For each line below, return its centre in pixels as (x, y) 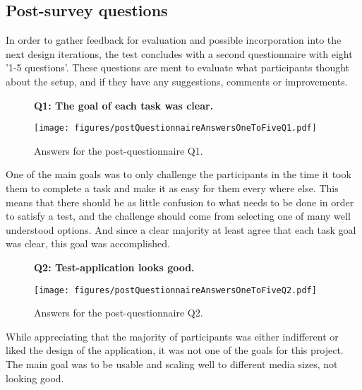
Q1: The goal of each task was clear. (124, 105)
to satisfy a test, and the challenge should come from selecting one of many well (178, 216)
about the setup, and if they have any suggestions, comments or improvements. (177, 81)
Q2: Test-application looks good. (114, 267)
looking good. (35, 378)
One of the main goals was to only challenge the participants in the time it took (179, 174)
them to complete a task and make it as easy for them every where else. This (172, 188)
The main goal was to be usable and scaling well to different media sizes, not (172, 364)
